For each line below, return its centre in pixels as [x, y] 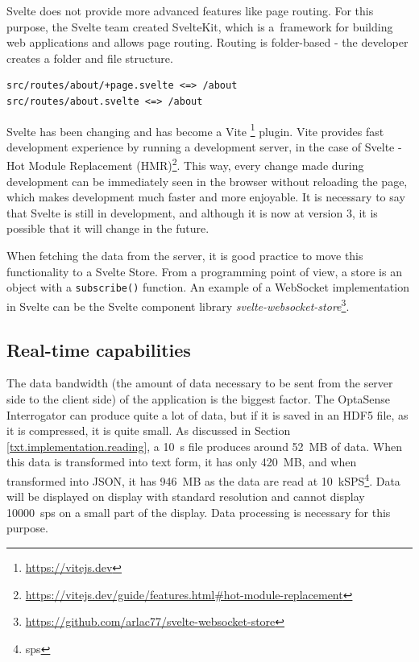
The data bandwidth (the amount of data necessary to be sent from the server [200, 383]
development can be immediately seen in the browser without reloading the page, [207, 181]
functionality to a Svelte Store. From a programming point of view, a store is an [204, 271]
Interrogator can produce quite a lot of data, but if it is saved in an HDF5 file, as [207, 414]
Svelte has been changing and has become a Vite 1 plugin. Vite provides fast [195, 130]
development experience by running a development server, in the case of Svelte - [204, 146]
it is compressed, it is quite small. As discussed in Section [149, 430]
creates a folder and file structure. [90, 58]
